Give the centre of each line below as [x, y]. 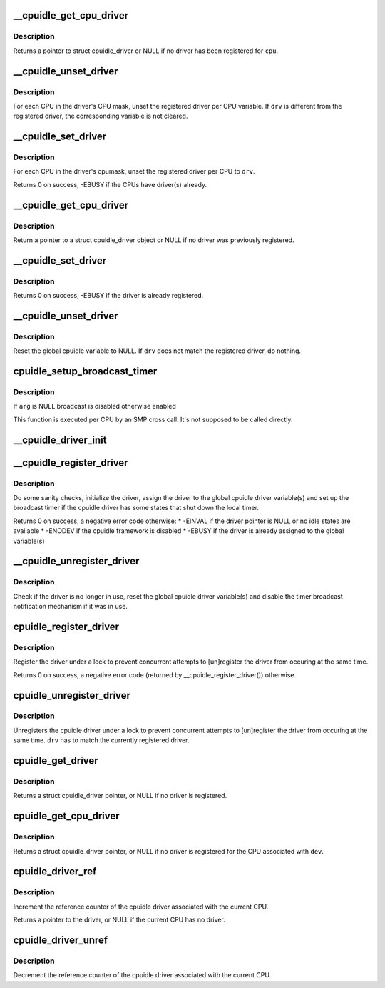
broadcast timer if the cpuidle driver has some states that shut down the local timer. [136, 508]
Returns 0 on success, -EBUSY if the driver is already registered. [108, 296]
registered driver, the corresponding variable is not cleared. [101, 116]
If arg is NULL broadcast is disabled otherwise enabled [94, 406]
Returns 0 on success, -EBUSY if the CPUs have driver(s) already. [110, 184]
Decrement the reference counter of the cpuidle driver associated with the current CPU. [142, 975]
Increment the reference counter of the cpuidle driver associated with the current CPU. [141, 907]
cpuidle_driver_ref [55, 872]
